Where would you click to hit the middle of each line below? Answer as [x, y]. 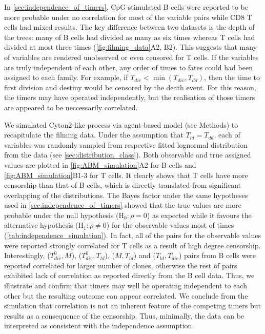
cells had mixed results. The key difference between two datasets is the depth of [129, 27]
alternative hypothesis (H [44, 225]
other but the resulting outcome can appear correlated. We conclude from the [126, 295]
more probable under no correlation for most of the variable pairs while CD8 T [128, 17]
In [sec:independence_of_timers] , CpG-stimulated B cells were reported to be [126, 7]
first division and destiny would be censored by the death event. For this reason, [130, 87]
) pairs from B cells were [217, 255]
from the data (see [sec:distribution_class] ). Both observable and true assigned [128, 155]
